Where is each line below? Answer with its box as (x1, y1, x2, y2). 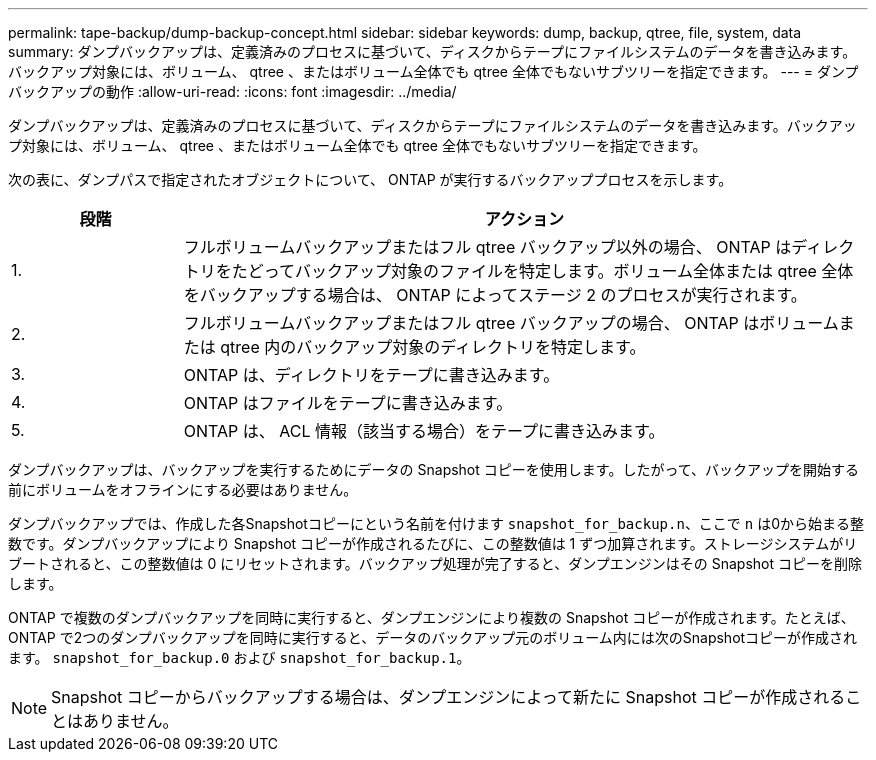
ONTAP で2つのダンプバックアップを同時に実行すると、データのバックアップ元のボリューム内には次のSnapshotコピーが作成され (8, 629, 858, 646)
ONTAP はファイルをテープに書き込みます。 (183, 393, 513, 413)
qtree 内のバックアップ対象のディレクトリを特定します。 (220, 337, 646, 357)
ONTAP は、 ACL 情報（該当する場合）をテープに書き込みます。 (183, 421, 665, 441)
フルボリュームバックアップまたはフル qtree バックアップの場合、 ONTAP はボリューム (183, 313, 839, 333)
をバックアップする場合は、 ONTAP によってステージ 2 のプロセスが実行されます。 (183, 285, 807, 305)
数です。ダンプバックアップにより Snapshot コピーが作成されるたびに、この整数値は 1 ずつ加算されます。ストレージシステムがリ (8, 535, 858, 552)
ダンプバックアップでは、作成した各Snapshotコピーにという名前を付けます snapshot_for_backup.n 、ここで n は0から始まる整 (8, 515, 865, 532)
